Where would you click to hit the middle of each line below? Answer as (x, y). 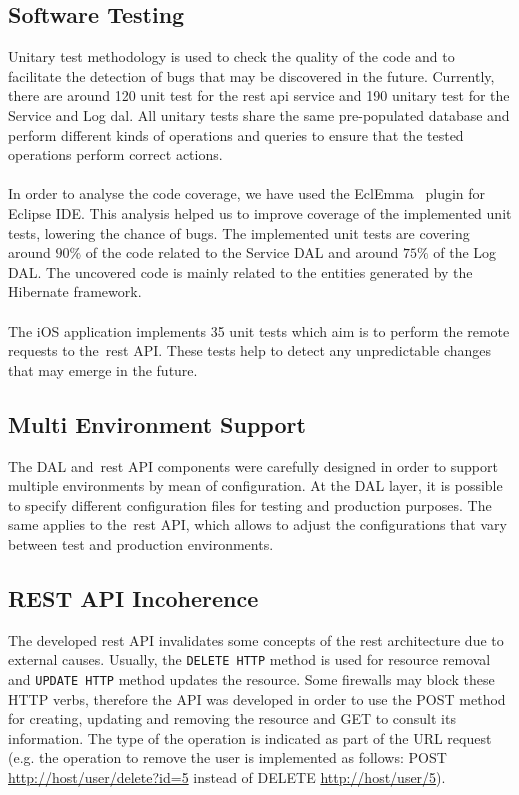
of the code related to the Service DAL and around (242, 252)
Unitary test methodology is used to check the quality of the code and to (231, 56)
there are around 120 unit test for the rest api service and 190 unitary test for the (259, 95)
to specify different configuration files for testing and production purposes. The (250, 504)
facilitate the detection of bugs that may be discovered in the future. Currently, (251, 75)
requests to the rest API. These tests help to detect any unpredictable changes (250, 350)
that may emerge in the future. (103, 369)
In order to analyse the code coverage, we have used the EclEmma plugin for (247, 193)
